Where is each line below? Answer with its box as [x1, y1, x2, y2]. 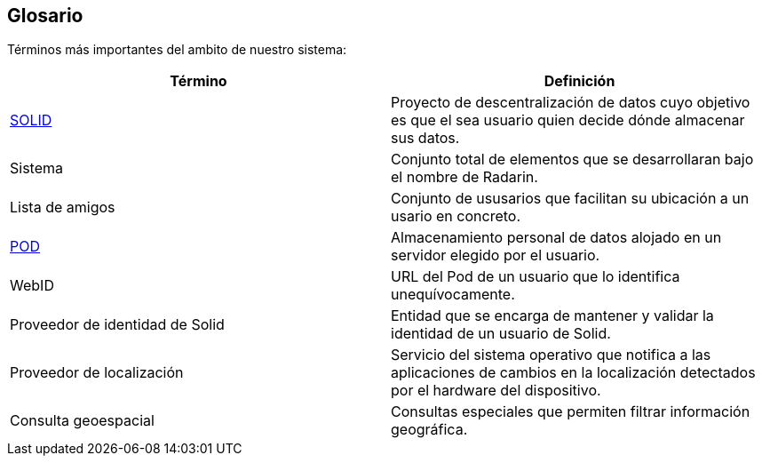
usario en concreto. [391, 207, 521, 226]
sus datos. [391, 129, 460, 148]
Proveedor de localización [10, 363, 184, 382]
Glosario [7, 4, 83, 27]
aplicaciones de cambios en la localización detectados [391, 363, 756, 382]
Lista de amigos [10, 198, 115, 217]
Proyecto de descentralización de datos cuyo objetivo [391, 93, 750, 112]
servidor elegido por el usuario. [391, 246, 600, 265]
